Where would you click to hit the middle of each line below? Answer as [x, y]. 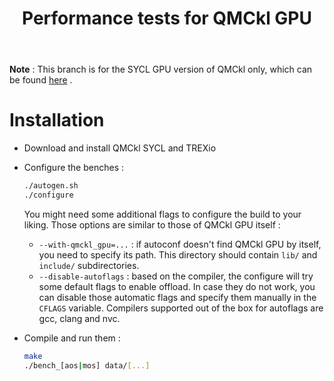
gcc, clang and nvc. [79, 318]
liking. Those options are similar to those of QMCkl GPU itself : [152, 224]
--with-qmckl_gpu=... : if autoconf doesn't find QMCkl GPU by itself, [180, 244]
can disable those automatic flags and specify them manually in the [177, 297]
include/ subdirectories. [89, 265]
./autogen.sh [51, 186]
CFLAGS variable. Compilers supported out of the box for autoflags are [181, 308]
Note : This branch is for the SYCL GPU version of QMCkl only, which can [161, 69]
